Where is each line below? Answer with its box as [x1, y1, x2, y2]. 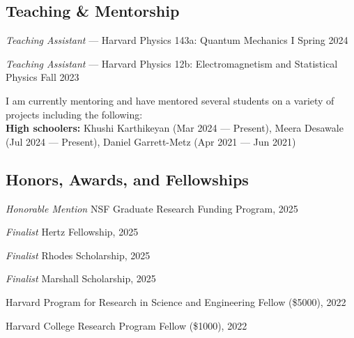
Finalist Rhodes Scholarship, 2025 [6, 247, 151, 262]
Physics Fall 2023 [6, 70, 79, 84]
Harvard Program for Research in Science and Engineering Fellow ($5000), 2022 [6, 294, 346, 309]
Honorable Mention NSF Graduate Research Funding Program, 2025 [6, 201, 298, 215]
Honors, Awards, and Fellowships [6, 168, 249, 190]
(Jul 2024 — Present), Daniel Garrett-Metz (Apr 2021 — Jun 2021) [6, 134, 296, 148]
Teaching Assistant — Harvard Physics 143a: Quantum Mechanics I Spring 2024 [6, 33, 348, 47]
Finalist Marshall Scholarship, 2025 [6, 271, 156, 286]
